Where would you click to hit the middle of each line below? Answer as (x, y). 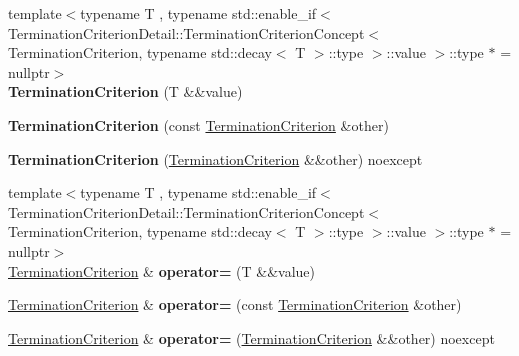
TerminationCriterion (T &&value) (125, 91)
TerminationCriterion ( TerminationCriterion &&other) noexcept (215, 158)
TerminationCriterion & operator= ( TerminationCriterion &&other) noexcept (251, 337)
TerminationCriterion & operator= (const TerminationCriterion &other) (235, 304)
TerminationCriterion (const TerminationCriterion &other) (198, 124)
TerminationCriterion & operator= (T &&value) (162, 270)
